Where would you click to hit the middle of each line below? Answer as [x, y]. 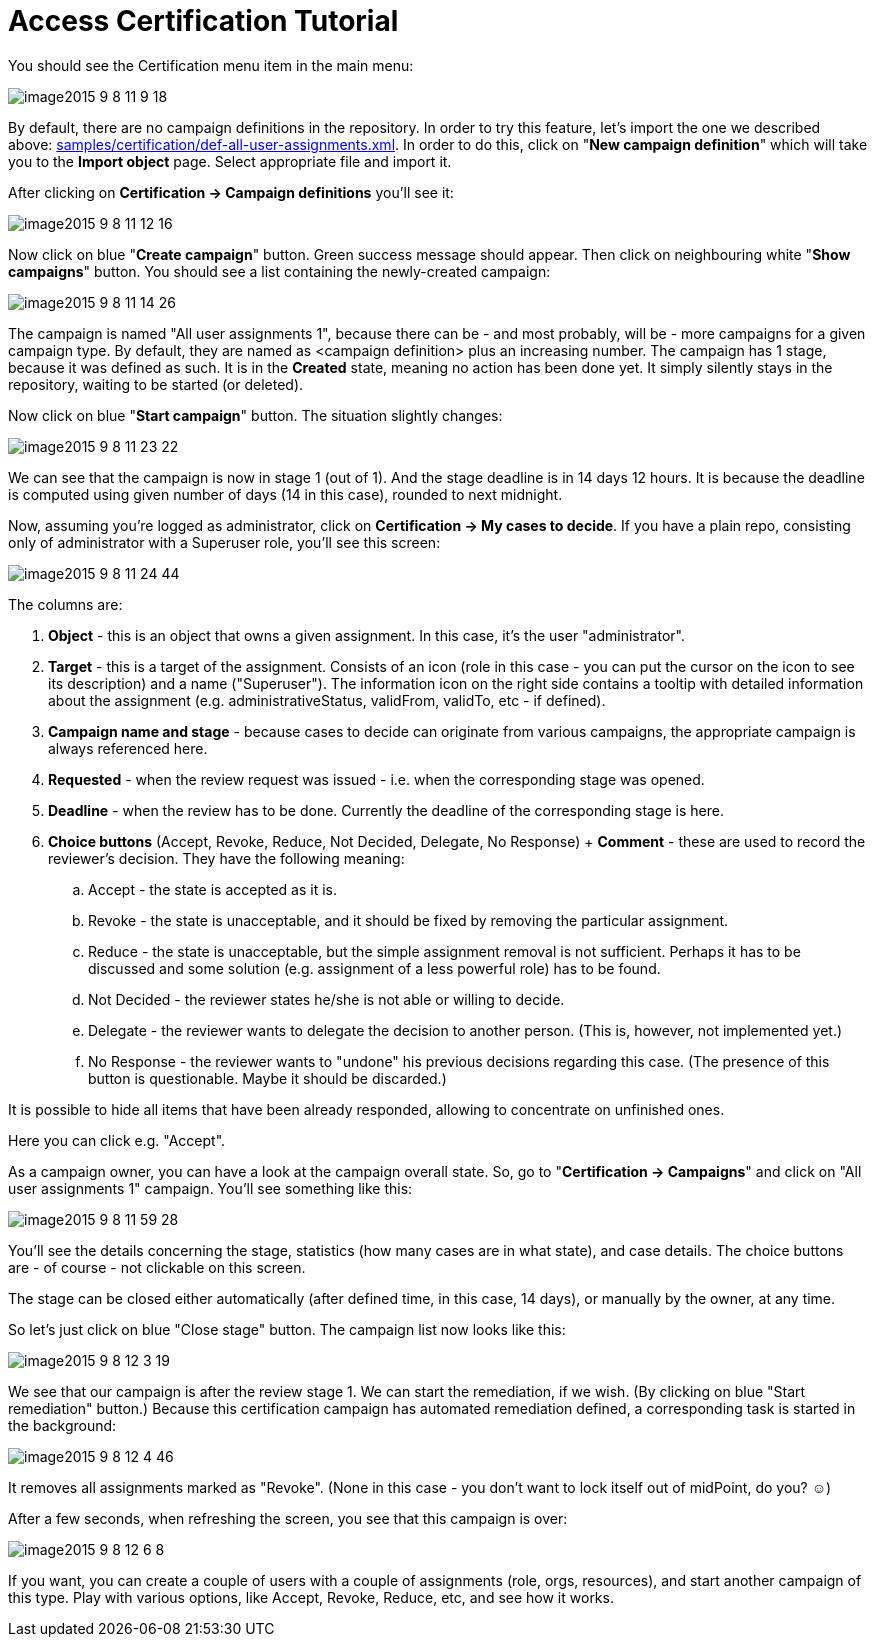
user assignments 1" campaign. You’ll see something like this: [210, 1188]
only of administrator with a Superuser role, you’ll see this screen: [224, 542]
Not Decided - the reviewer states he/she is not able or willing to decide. [326, 999]
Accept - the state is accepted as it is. [213, 889]
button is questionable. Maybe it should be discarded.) [267, 1078]
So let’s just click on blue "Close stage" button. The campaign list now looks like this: [287, 1329]
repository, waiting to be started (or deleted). [156, 384]
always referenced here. [128, 748]
